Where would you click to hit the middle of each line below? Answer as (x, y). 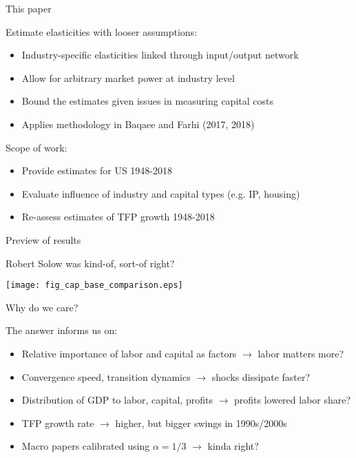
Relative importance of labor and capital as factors (129, 353)
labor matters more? (301, 353)
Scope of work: (36, 147)
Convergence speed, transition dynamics (106, 376)
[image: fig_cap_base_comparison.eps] (94, 285)
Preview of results (43, 239)
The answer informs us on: (62, 330)
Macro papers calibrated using (86, 446)
